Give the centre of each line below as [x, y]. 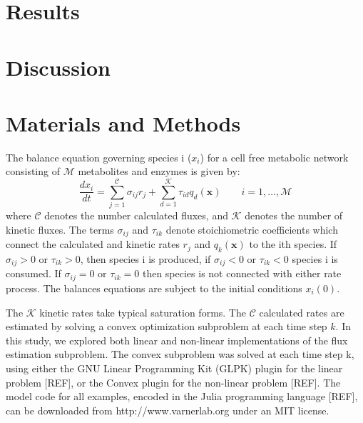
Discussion [58, 67]
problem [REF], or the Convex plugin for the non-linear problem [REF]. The [173, 382]
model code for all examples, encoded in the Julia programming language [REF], [182, 396]
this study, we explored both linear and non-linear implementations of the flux [177, 340]
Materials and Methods [123, 123]
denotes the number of [294, 215]
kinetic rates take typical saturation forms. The [143, 312]
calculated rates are [302, 312]
